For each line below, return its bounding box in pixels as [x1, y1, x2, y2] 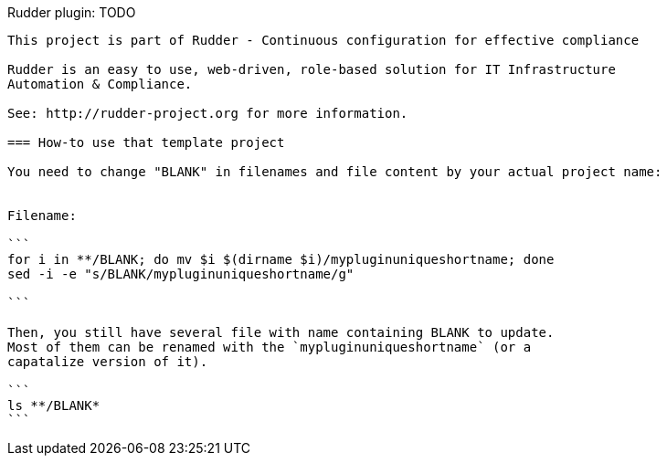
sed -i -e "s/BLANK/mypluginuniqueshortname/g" [7, 267, 355, 281]
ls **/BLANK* [7, 398, 101, 413]
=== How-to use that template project [7, 135, 285, 150]
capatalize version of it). [7, 354, 208, 369]
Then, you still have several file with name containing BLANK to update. [7, 325, 555, 340]
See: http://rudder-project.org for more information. [7, 106, 408, 121]
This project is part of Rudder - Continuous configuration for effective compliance [7, 33, 640, 47]
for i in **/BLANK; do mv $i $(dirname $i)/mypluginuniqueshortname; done [7, 252, 555, 267]
